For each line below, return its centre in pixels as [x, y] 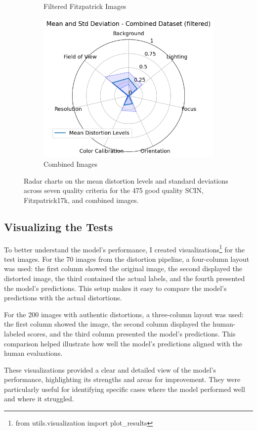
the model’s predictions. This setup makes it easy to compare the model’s [115, 288]
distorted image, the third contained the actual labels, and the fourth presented [125, 278]
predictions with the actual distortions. [63, 298]
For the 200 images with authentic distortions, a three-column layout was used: [124, 314]
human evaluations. [33, 353]
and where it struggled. [39, 399]
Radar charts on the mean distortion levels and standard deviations [126, 180]
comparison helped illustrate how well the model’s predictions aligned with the [123, 343]
